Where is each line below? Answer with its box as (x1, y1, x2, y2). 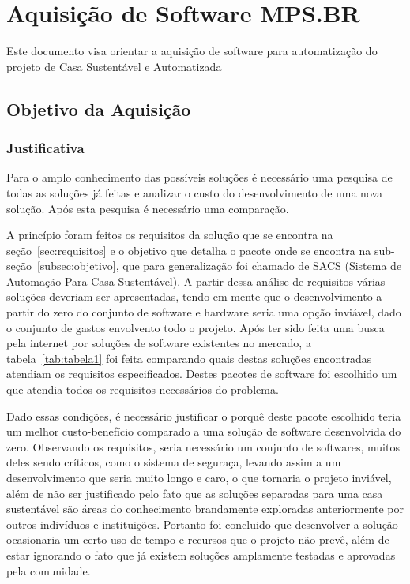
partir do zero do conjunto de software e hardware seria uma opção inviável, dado (6, 304, 401, 320)
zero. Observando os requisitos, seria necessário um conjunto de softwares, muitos (6, 438, 400, 455)
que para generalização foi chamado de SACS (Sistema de (122, 257, 402, 274)
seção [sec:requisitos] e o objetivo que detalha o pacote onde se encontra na (6, 241, 371, 258)
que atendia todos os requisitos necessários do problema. (6, 381, 279, 398)
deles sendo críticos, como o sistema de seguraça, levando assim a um (6, 454, 341, 470)
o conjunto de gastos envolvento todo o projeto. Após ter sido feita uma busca (6, 319, 385, 335)
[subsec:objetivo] (36, 257, 116, 274)
